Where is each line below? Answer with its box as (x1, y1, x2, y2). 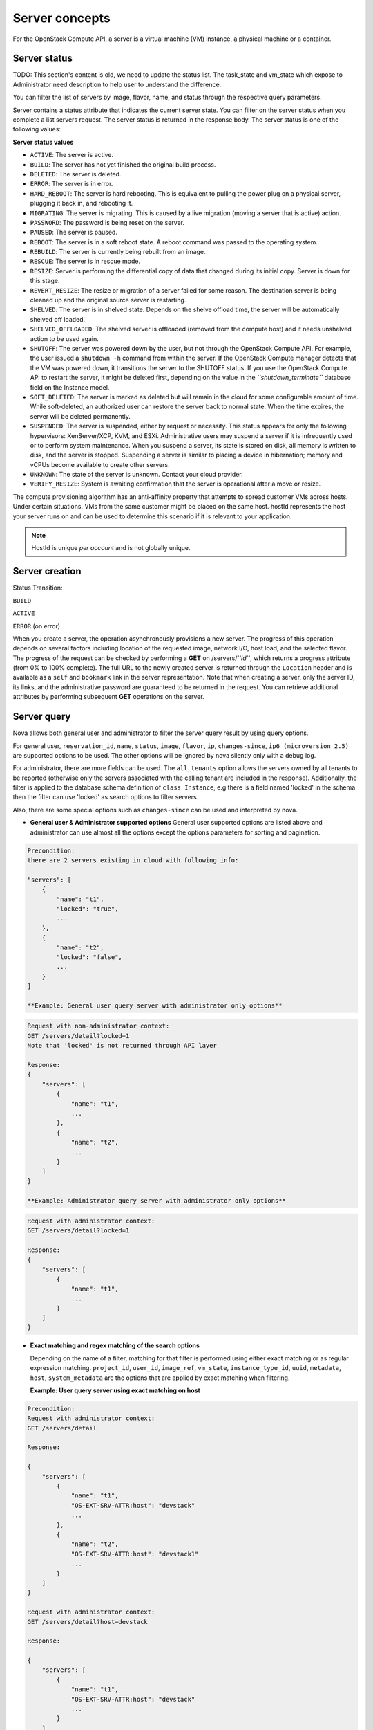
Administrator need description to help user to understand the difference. (12, 80, 222, 89)
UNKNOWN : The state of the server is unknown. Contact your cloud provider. (30, 471, 243, 479)
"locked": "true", (56, 904, 119, 913)
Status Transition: (12, 583, 63, 592)
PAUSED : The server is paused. (30, 228, 117, 237)
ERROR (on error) (12, 621, 61, 630)
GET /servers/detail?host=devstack (27, 1618, 148, 1626)
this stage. (30, 277, 60, 285)
